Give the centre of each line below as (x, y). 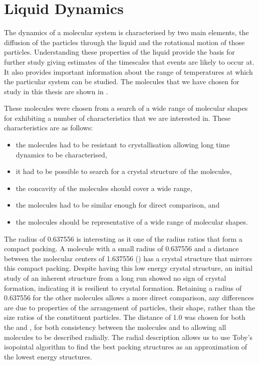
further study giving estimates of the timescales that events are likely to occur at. (129, 61)
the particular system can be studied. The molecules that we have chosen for (122, 81)
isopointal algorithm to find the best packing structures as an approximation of (126, 347)
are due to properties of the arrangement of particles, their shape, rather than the (130, 307)
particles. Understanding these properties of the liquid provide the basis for (119, 52)
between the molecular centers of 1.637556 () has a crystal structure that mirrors (128, 258)
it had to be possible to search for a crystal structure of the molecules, (124, 171)
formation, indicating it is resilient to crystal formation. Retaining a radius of (123, 288)
